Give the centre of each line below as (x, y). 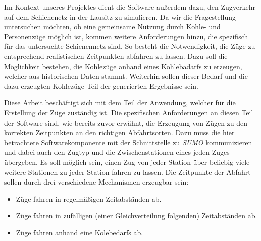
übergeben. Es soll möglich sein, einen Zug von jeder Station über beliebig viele (127, 162)
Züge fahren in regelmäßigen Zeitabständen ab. (89, 198)
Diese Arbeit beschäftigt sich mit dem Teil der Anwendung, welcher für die (120, 103)
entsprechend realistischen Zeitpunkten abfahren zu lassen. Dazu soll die (116, 56)
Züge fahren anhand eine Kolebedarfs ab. (80, 232)
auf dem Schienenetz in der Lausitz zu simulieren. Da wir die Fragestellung (120, 16)
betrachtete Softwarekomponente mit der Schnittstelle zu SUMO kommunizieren (128, 142)
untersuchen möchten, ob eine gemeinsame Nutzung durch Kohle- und (112, 26)
